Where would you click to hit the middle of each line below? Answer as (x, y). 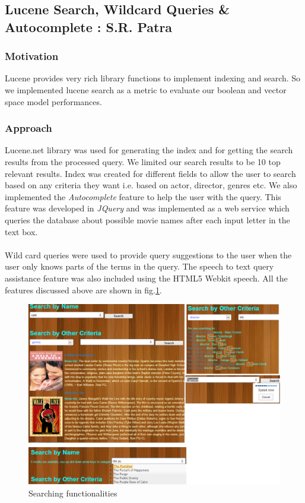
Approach (28, 128)
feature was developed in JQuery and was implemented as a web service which (147, 208)
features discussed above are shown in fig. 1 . (83, 290)
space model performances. (53, 101)
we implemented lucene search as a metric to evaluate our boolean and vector (146, 89)
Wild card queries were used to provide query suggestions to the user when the (148, 254)
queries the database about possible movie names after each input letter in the (147, 219)
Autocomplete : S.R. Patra (89, 26)
